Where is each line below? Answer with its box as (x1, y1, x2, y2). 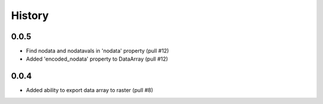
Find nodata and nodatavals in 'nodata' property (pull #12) (26, 48, 169, 55)
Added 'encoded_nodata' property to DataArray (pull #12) (26, 55, 169, 62)
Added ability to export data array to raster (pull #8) (26, 87, 154, 94)
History (11, 9, 49, 22)
